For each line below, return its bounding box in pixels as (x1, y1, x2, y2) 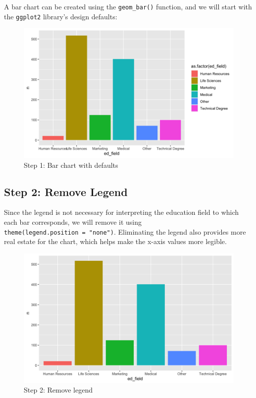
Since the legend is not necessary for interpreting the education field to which (4, 207, 239, 217)
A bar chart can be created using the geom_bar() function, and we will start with (4, 1, 252, 11)
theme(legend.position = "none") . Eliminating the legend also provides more (4, 226, 246, 237)
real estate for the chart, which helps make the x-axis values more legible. (4, 236, 227, 247)
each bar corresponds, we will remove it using (4, 216, 142, 227)
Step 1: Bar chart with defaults (24, 159, 118, 170)
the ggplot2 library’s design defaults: (4, 11, 117, 21)
